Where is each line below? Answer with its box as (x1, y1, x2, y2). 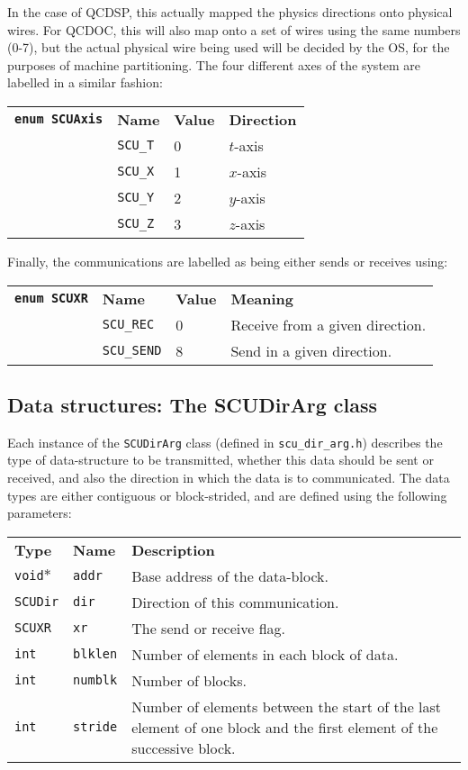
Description (131, 539, 215, 560)
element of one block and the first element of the (131, 716, 438, 738)
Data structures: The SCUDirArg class (7, 390, 378, 418)
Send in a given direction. (230, 340, 392, 361)
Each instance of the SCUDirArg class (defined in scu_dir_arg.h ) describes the (7, 432, 443, 451)
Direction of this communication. (131, 591, 339, 612)
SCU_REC (102, 317, 155, 332)
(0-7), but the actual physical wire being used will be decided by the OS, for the (7, 38, 450, 57)
